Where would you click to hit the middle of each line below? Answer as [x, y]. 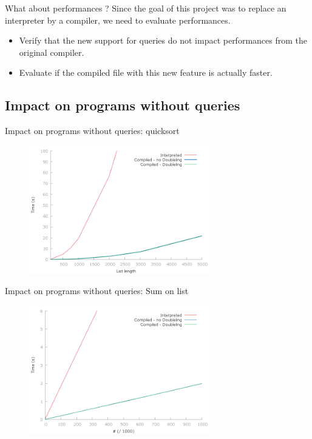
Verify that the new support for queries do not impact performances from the [163, 40]
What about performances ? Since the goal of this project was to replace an [146, 8]
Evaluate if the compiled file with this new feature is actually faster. [146, 72]
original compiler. [52, 52]
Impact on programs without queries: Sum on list [97, 291]
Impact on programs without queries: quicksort [92, 131]
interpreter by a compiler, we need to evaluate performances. [118, 20]
